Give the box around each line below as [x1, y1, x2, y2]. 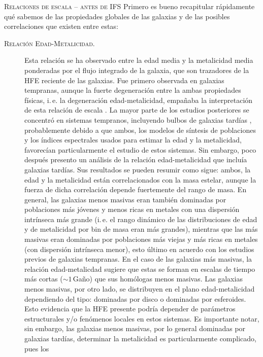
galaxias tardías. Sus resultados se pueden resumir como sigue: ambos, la [24, 164, 251, 174]
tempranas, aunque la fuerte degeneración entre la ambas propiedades [24, 85, 241, 95]
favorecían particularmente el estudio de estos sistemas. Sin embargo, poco [24, 144, 256, 155]
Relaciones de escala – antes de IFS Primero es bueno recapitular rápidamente [4, 1, 255, 11]
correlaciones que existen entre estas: [4, 21, 118, 31]
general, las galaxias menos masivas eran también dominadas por [24, 194, 226, 204]
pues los [24, 343, 49, 353]
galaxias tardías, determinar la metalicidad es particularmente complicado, [24, 333, 256, 343]
